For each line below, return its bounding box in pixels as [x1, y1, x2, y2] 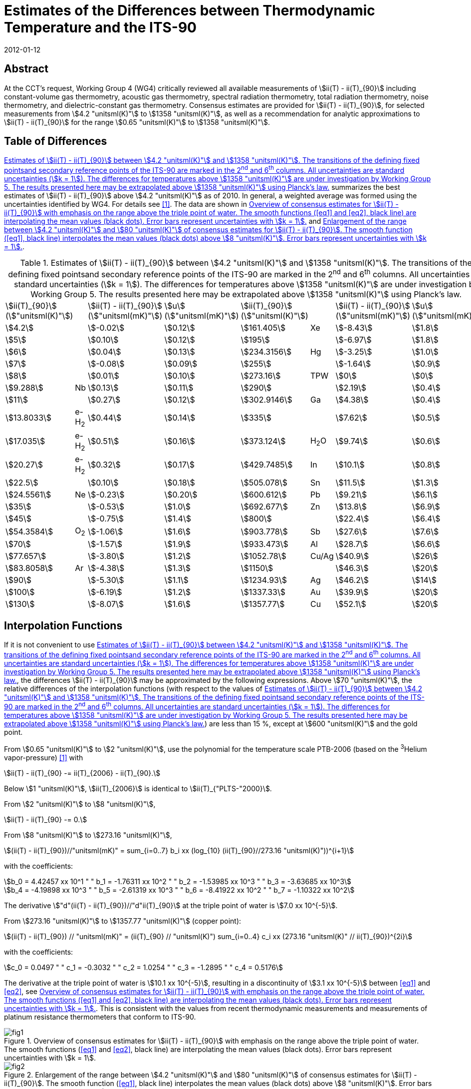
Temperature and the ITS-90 [4, 19, 197, 36]
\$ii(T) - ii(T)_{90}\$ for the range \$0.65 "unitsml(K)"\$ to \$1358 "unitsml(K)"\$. [4, 117, 270, 126]
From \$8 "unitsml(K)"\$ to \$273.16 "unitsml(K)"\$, [4, 830, 172, 839]
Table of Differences [4, 135, 107, 148]
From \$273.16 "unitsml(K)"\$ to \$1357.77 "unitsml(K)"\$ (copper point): [4, 916, 241, 925]
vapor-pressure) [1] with [4, 753, 83, 762]
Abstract [4, 62, 48, 75]
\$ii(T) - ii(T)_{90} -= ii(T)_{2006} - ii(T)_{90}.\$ [4, 768, 161, 777]
